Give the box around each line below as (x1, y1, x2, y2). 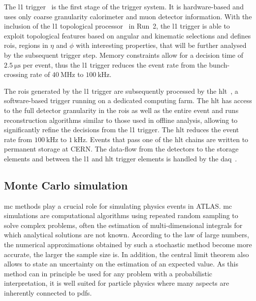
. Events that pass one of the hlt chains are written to (86, 134, 249, 144)
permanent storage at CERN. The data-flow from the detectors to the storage (4, 144, 239, 154)
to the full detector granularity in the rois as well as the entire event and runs (4, 105, 239, 115)
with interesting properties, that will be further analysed (76, 40, 247, 50)
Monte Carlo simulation (4, 177, 128, 192)
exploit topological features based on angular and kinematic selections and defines (4, 30, 251, 40)
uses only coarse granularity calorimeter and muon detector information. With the (4, 11, 252, 21)
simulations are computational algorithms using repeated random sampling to (4, 210, 238, 221)
